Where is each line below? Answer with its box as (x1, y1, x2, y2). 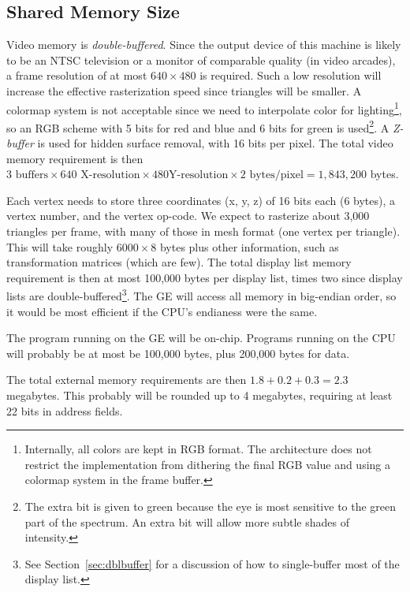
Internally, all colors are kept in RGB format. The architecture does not (24, 441, 372, 457)
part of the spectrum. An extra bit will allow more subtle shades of (24, 513, 349, 530)
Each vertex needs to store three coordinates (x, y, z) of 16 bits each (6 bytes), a (6, 192, 396, 208)
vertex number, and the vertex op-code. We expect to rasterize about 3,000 (6, 207, 370, 224)
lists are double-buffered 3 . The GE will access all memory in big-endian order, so (6, 285, 397, 304)
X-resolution (80, 169, 140, 181)
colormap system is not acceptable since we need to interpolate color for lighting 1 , (6, 99, 402, 117)
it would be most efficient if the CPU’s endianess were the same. (6, 303, 318, 319)
